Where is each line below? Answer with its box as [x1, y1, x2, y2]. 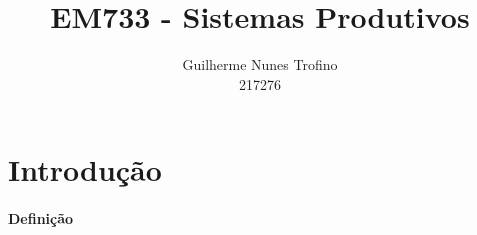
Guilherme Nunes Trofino [182, 54, 338, 75]
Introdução [8, 149, 162, 190]
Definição [8, 208, 74, 229]
